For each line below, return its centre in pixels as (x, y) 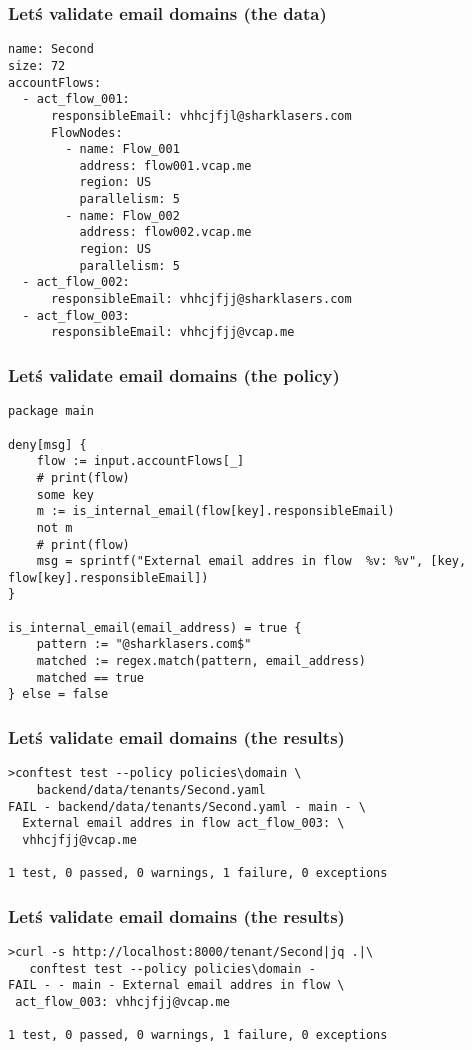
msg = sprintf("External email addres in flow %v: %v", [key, (251, 561)
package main (51, 411)
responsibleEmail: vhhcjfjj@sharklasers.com (201, 299)
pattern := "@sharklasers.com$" (144, 644)
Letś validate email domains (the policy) (174, 374)
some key (65, 494)
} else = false (58, 694)
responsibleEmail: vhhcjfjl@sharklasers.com (201, 115)
